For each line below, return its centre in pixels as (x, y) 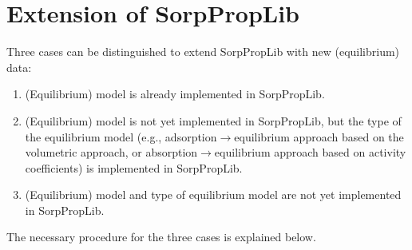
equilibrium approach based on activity (310, 152)
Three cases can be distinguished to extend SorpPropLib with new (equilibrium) (203, 52)
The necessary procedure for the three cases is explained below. (161, 237)
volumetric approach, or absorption (111, 152)
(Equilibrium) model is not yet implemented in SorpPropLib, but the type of (213, 120)
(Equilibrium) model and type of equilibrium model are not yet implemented (213, 194)
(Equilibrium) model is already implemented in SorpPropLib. (175, 94)
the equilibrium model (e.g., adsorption (121, 136)
